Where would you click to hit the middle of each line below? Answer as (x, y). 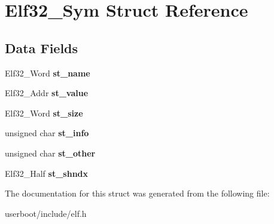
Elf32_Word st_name (48, 73)
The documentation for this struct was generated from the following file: (137, 193)
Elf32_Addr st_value (47, 93)
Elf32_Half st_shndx (47, 173)
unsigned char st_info (47, 133)
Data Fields (42, 47)
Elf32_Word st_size (44, 113)
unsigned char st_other (50, 153)
